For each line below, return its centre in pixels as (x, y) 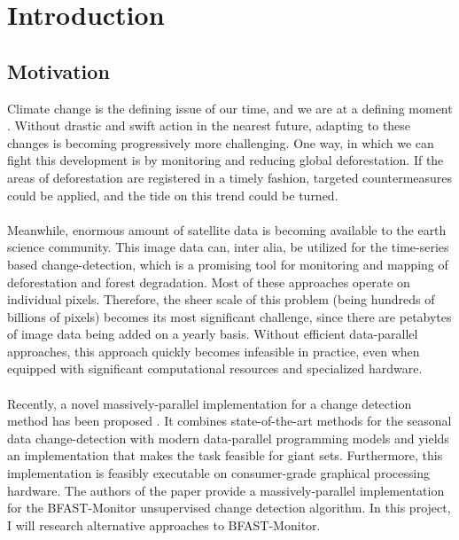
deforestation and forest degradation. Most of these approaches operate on (209, 282)
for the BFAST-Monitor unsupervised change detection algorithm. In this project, (229, 508)
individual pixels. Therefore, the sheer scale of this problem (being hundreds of (221, 299)
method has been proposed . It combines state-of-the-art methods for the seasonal (229, 421)
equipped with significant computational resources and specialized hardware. (215, 368)
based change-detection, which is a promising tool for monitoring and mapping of (228, 264)
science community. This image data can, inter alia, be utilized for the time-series (228, 247)
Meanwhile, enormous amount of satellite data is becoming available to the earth (227, 229)
